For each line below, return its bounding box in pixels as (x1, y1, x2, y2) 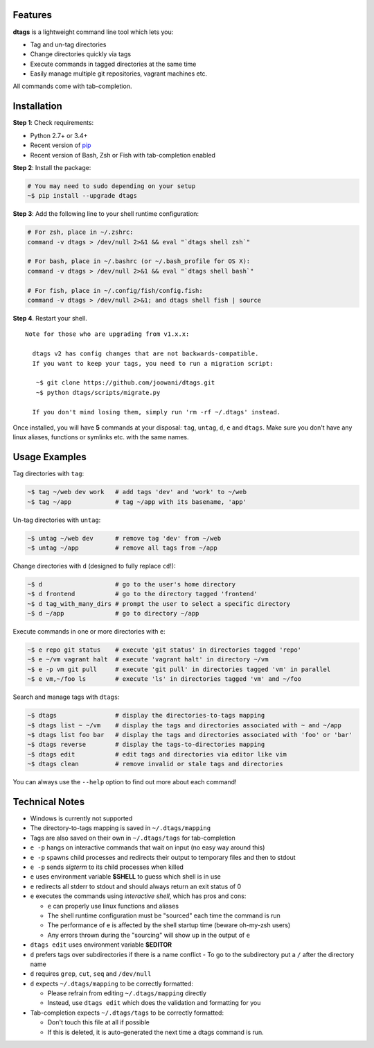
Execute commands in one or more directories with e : (12, 627, 166, 636)
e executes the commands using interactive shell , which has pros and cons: (30, 892, 247, 900)
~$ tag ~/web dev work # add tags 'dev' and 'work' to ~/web (27, 488, 247, 496)
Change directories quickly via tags (30, 50, 132, 58)
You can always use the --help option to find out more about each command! (12, 778, 237, 786)
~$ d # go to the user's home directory (27, 580, 236, 588)
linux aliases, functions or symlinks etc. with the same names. (12, 433, 189, 441)
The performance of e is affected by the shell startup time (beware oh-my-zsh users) (47, 921, 291, 929)
